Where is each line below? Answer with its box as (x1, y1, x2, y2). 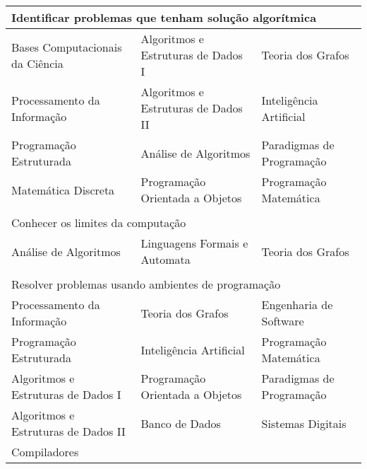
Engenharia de (261, 296, 333, 313)
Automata (140, 251, 191, 267)
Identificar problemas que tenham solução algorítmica (11, 9, 317, 25)
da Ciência (11, 54, 64, 71)
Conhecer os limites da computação (11, 214, 186, 231)
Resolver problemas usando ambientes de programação (11, 276, 281, 292)
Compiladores (11, 444, 79, 460)
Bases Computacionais (11, 38, 122, 55)
